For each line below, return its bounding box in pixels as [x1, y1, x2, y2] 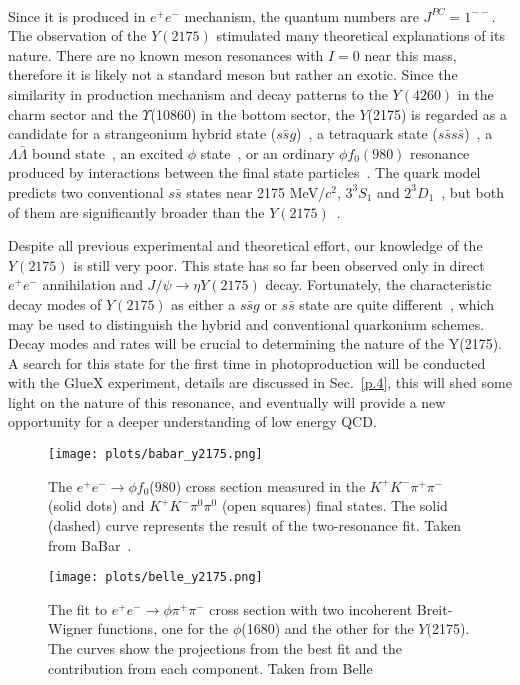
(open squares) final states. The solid [221, 495, 448, 516]
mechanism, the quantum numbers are [184, 5, 419, 26]
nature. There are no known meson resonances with [8, 44, 324, 65]
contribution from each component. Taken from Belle [48, 657, 373, 678]
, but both [441, 181, 504, 202]
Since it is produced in [8, 5, 146, 26]
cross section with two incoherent [209, 598, 413, 619]
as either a [171, 293, 236, 314]
